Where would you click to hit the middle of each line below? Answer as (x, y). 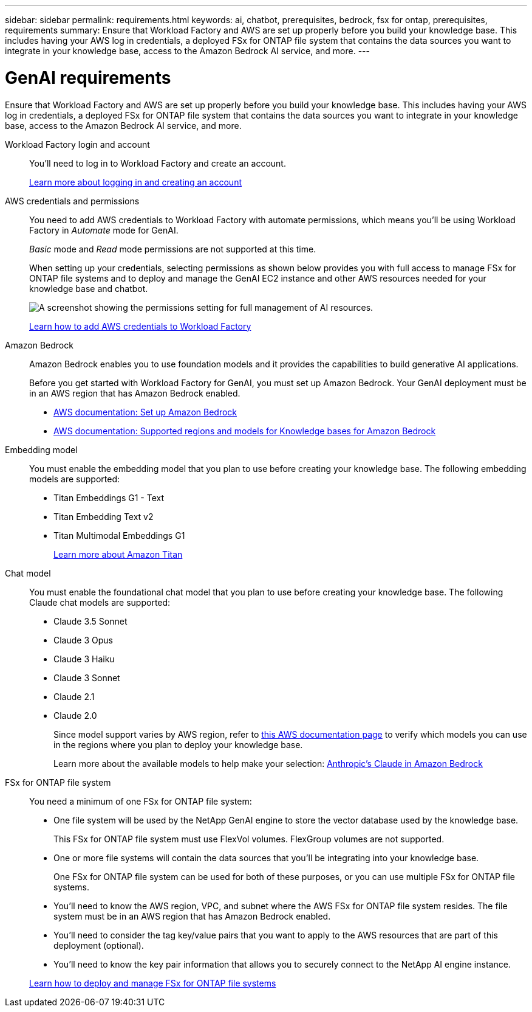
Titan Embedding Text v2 (104, 516)
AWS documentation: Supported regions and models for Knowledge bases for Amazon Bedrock (245, 431)
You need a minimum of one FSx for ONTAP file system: (141, 801)
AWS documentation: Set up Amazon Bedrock (145, 412)
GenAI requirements (88, 78)
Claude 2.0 (75, 715)
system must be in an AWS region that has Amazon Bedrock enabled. (192, 916)
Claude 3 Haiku (84, 659)
